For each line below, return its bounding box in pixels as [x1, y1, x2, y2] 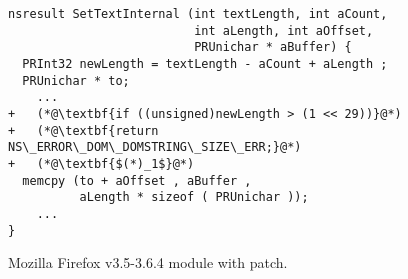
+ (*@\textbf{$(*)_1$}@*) [8, 156, 195, 171]
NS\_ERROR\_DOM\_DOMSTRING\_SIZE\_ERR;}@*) [8, 140, 302, 155]
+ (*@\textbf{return [8, 123, 159, 138]
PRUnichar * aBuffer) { [194, 40, 352, 55]
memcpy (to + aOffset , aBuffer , [22, 173, 252, 188]
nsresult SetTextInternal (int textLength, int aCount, [8, 7, 388, 21]
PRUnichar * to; [22, 73, 130, 88]
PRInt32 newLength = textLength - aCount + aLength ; [22, 56, 388, 71]
